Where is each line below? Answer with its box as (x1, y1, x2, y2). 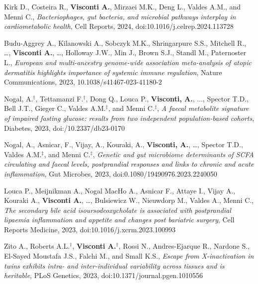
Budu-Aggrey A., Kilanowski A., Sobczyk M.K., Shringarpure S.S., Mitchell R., (4, 37, 247, 48)
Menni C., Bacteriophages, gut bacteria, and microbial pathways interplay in (4, 11, 236, 21)
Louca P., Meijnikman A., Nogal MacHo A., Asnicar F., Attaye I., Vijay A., (4, 185, 236, 195)
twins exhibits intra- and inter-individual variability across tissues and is (4, 260, 225, 271)
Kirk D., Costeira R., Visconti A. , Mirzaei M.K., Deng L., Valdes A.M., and (4, 1, 241, 11)
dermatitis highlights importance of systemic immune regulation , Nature (4, 67, 222, 77)
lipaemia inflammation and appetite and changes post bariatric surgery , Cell (4, 214, 235, 225)
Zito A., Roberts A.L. (4, 241, 70, 251)
